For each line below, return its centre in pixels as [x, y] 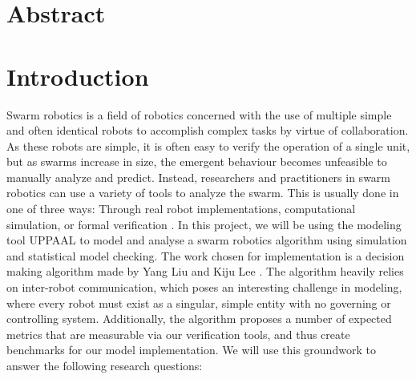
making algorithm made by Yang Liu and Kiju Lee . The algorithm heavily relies [205, 271]
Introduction [78, 76]
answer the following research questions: [105, 365]
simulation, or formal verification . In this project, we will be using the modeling [204, 224]
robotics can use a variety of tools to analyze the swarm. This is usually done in [203, 193]
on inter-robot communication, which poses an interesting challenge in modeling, [204, 287]
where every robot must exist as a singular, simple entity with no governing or [199, 302]
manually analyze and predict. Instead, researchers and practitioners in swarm [198, 177]
